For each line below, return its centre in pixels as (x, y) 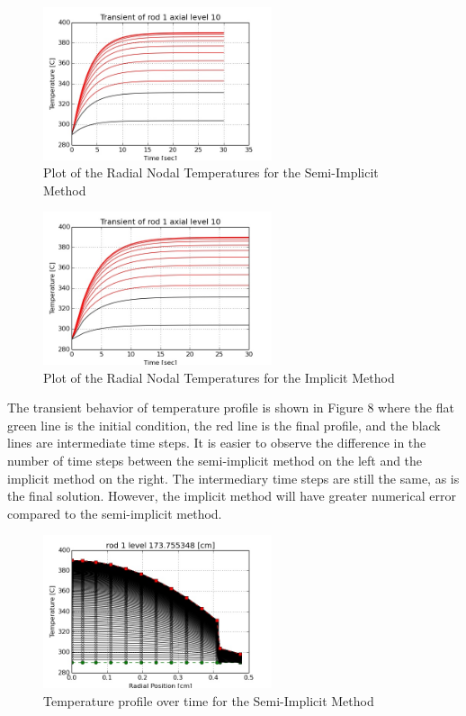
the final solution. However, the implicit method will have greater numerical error (232, 496)
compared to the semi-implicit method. (115, 513)
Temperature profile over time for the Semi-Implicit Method (209, 700)
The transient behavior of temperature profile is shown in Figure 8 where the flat (231, 408)
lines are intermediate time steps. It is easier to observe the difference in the (217, 443)
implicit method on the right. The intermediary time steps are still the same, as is (233, 478)
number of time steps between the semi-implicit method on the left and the (215, 460)
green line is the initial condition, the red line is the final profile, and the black (224, 425)
